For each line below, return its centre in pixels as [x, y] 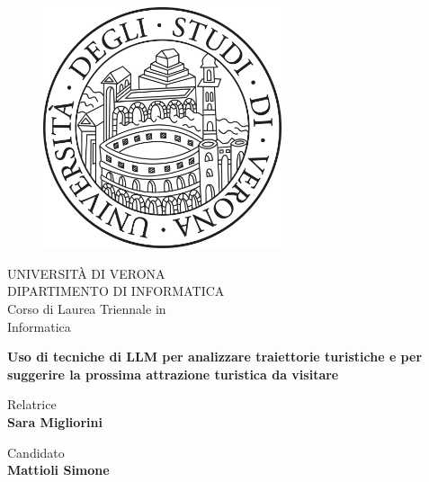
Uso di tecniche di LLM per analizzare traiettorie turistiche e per [215, 357]
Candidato [36, 452]
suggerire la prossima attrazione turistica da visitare [173, 374]
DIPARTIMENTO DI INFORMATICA [116, 291]
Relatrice [32, 404]
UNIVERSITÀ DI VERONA [86, 273]
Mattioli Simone [58, 470]
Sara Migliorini [55, 421]
